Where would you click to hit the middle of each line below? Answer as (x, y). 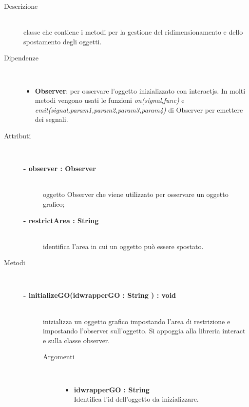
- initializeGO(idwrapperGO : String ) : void (100, 295)
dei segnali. (51, 119)
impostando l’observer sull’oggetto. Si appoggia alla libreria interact (144, 331)
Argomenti (59, 357)
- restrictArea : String (61, 220)
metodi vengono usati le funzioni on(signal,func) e (110, 100)
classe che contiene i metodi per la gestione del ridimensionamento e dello (133, 32)
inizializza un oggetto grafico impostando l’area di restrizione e (137, 321)
